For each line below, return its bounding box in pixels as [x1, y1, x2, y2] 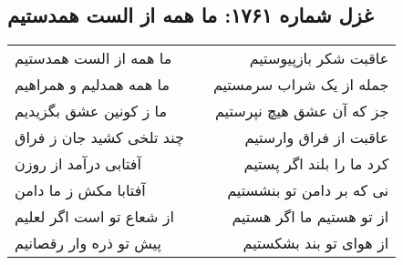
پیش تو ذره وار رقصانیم [15, 232, 161, 254]
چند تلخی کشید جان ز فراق [15, 127, 184, 148]
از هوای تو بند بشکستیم [243, 232, 389, 254]
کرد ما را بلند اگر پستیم [243, 153, 389, 175]
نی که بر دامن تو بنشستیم [227, 179, 389, 201]
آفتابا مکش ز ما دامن [15, 179, 146, 201]
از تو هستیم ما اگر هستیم [232, 206, 389, 228]
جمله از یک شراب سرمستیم [212, 74, 389, 96]
